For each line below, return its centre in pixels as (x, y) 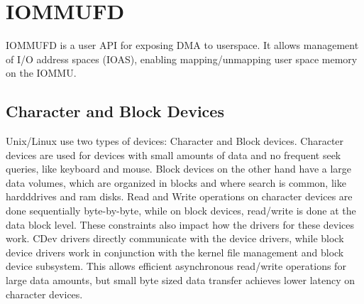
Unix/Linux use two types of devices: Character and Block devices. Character (175, 141)
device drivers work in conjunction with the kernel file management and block (175, 252)
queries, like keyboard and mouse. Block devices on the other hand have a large (179, 169)
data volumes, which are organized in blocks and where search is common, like (176, 182)
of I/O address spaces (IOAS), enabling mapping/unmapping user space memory (182, 59)
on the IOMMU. (41, 73)
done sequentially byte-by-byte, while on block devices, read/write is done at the (181, 211)
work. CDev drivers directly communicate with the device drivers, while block (175, 238)
